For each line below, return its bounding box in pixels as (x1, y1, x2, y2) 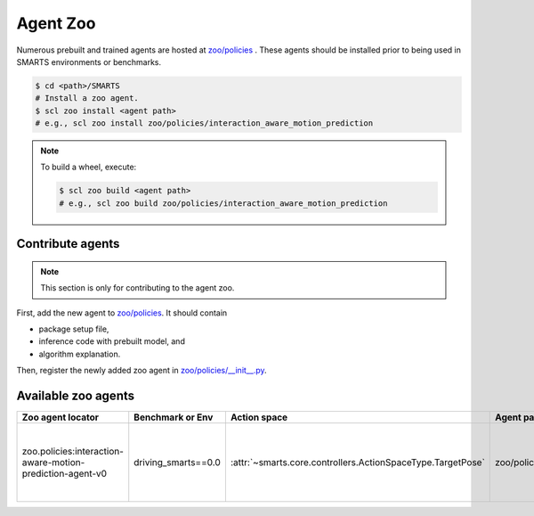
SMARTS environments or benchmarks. (16, 56, 162, 67)
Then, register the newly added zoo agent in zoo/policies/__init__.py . (16, 365, 267, 376)
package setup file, (38, 324, 109, 334)
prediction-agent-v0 (21, 468, 107, 480)
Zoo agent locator (21, 411, 100, 423)
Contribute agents (16, 236, 120, 251)
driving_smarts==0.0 (133, 456, 222, 469)
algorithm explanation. (38, 348, 121, 359)
